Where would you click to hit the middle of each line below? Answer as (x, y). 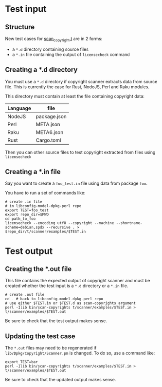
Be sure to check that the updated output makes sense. (61, 380)
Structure (20, 27)
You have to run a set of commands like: (45, 193)
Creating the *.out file (38, 269)
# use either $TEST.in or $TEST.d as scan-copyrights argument (71, 303)
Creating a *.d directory (41, 70)
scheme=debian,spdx (25, 228)
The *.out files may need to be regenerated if (51, 348)
